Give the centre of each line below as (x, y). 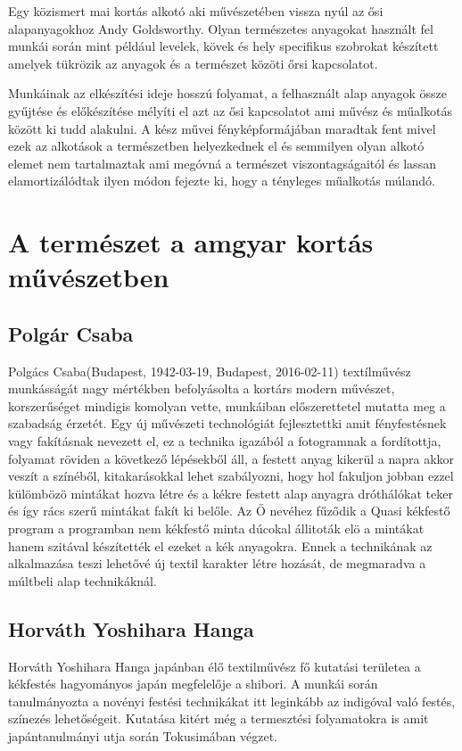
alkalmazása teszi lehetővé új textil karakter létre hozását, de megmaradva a (217, 563)
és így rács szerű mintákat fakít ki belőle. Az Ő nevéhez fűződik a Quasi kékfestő (229, 511)
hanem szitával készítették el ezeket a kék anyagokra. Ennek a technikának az (220, 545)
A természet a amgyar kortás (191, 242)
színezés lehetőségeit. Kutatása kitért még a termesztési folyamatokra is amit (219, 718)
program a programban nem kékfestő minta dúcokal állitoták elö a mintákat (216, 528)
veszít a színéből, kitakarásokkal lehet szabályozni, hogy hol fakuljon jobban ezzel (231, 476)
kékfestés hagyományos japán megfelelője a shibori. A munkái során (193, 684)
